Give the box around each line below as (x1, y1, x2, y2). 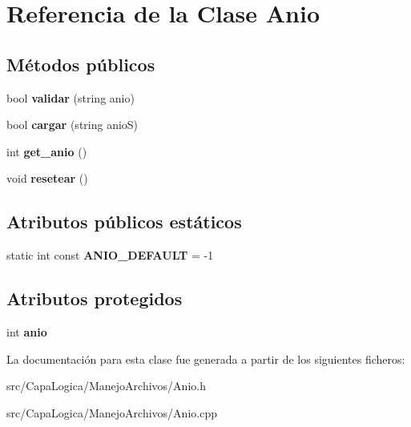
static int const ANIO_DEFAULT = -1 (6, 247, 214, 264)
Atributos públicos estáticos (6, 209, 242, 234)
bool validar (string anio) (6, 89, 135, 106)
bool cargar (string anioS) (6, 116, 139, 133)
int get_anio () (6, 143, 87, 159)
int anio (6, 323, 47, 340)
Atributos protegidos (6, 286, 183, 311)
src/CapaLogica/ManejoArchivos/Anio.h (6, 377, 206, 394)
